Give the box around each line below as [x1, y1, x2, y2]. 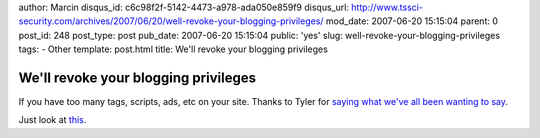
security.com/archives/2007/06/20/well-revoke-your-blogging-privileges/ [18, 15, 324, 27]
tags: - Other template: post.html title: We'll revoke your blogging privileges [18, 43, 329, 55]
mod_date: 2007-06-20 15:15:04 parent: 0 [325, 15, 499, 27]
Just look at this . [18, 114, 87, 126]
